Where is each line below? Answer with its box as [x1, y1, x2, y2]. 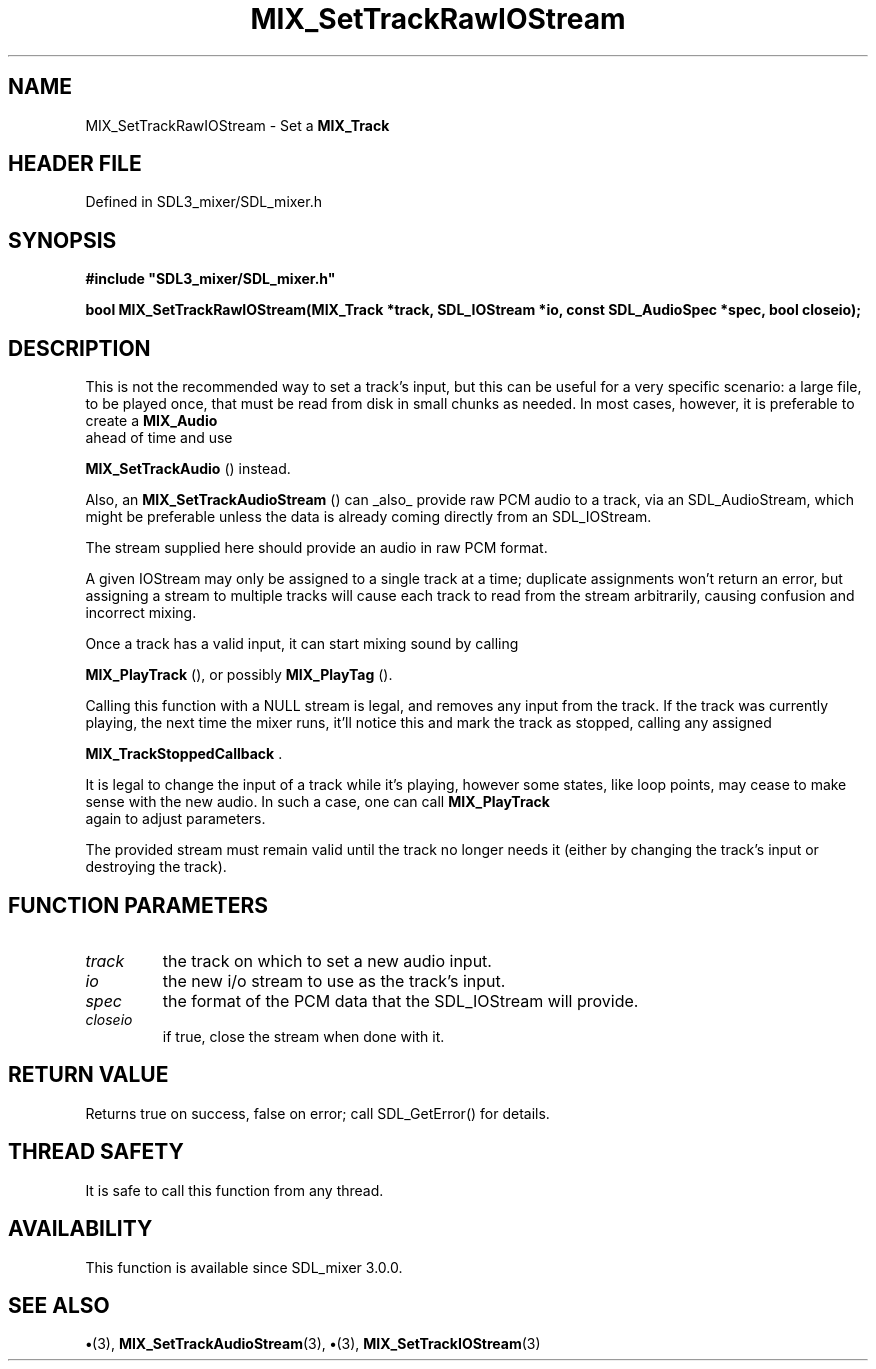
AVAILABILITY [8, 1216, 153, 1242]
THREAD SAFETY [8, 1139, 184, 1165]
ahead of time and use [85, 429, 233, 447]
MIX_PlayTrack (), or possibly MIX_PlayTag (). [85, 666, 393, 684]
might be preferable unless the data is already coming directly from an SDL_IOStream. [85, 508, 652, 526]
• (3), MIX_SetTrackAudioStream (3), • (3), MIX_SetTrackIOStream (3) [85, 1335, 541, 1353]
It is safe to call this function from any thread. [85, 1181, 384, 1199]
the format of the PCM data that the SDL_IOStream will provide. [162, 990, 639, 1011]
